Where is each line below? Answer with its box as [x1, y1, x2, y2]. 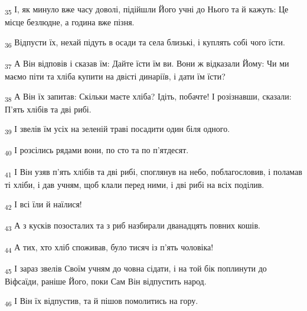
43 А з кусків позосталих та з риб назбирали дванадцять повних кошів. [5, 219, 261, 233]
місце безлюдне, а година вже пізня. [5, 16, 135, 28]
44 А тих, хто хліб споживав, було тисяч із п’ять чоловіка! [5, 240, 214, 254]
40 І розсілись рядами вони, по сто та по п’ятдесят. [5, 144, 189, 158]
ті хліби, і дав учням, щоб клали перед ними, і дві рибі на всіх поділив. [5, 178, 264, 190]
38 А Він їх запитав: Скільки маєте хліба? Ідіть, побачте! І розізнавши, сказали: [5, 90, 292, 104]
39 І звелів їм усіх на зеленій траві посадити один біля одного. [5, 123, 230, 137]
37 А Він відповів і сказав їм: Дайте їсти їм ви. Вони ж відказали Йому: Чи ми [5, 57, 289, 71]
